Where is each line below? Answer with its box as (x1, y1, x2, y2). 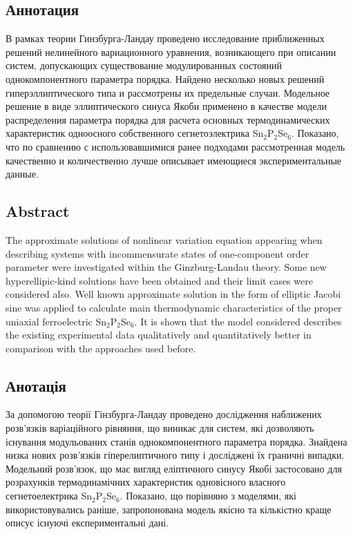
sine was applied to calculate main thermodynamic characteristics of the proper (6, 300, 342, 314)
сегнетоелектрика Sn (6, 488, 92, 503)
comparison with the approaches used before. (6, 341, 196, 355)
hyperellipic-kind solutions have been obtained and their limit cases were (6, 273, 313, 287)
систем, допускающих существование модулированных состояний (6, 58, 282, 73)
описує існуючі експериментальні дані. (6, 515, 169, 530)
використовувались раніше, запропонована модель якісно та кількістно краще (6, 502, 332, 516)
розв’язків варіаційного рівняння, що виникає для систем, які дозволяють (6, 421, 314, 435)
